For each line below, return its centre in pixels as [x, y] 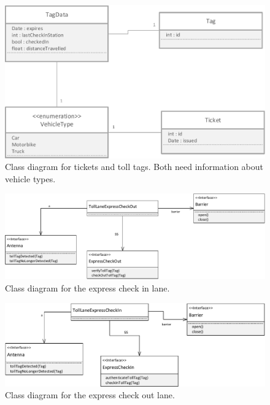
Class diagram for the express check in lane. [87, 288]
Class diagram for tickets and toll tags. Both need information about [134, 167]
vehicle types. [30, 178]
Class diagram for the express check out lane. [90, 395]
